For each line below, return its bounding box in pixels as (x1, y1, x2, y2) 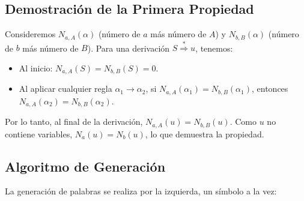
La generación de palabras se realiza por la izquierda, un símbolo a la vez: (5, 185, 277, 197)
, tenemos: (195, 41, 233, 54)
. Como (230, 115, 257, 128)
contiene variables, (5, 127, 73, 140)
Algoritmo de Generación (5, 157, 166, 175)
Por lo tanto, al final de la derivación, (5, 115, 143, 128)
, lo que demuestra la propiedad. (145, 127, 264, 140)
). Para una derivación (87, 41, 170, 54)
